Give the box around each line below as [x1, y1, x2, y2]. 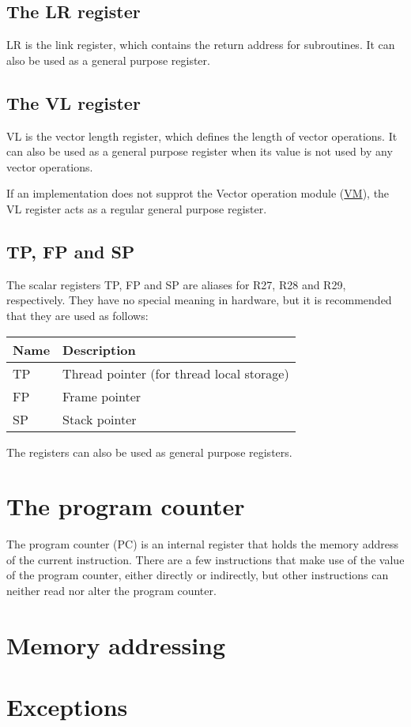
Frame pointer [62, 386, 141, 405]
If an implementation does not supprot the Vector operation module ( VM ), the [6, 185, 390, 202]
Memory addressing [6, 628, 226, 661]
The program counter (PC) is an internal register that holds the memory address [6, 536, 398, 552]
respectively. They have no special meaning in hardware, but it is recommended [6, 292, 392, 308]
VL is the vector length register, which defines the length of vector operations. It [6, 127, 398, 144]
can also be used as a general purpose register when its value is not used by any [6, 143, 393, 160]
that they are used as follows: [6, 307, 149, 323]
